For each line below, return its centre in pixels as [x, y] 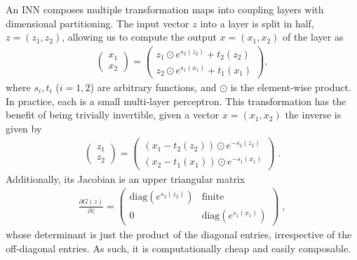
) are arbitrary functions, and [153, 87]
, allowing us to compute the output [139, 37]
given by [24, 128]
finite [213, 197]
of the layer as [313, 37]
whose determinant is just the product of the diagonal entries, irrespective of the [179, 234]
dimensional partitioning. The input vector [97, 23]
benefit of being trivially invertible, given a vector [113, 115]
